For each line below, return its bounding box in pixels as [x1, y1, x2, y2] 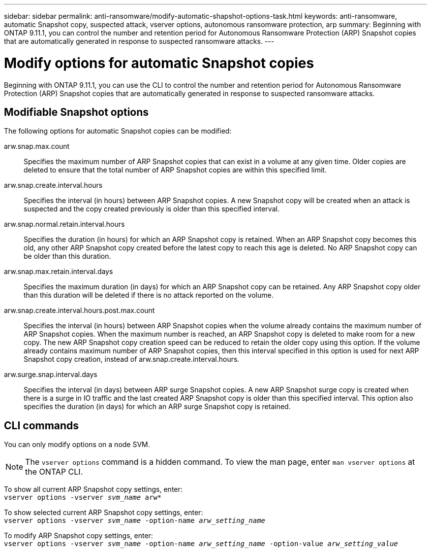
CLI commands [4, 419, 79, 432]
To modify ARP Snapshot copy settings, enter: [4, 531, 153, 540]
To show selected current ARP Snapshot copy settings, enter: [4, 508, 203, 517]
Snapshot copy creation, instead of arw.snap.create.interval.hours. [24, 355, 240, 364]
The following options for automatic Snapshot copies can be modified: [4, 127, 232, 136]
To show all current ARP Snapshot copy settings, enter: [4, 485, 183, 494]
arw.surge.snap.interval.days [4, 370, 97, 379]
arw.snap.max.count [4, 142, 70, 151]
